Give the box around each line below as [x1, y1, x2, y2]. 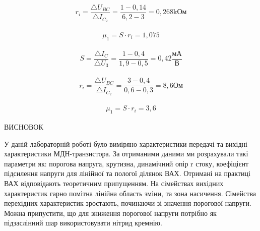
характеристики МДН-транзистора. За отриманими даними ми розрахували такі [4, 148, 248, 159]
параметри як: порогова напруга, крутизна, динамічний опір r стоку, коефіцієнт [4, 158, 249, 168]
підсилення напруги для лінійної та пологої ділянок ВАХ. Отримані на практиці [4, 168, 250, 179]
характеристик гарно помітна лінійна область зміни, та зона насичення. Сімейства [4, 188, 256, 198]
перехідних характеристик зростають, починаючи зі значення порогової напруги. [4, 198, 251, 208]
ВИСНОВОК [4, 122, 43, 132]
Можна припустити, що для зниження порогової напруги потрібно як [4, 207, 217, 218]
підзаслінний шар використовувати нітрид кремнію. [4, 217, 162, 228]
